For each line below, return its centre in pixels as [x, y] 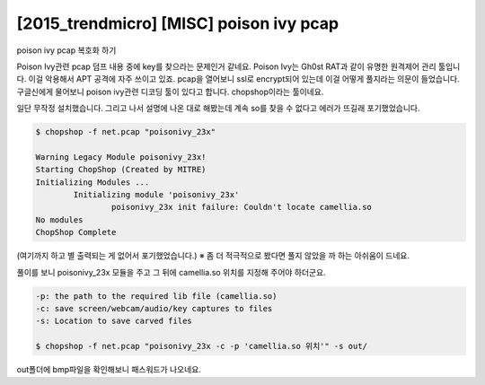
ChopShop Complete [76, 232]
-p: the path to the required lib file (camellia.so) [156, 296]
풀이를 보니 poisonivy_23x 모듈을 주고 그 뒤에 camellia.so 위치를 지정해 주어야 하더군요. [172, 272]
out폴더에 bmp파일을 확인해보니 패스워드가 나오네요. [109, 370]
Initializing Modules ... [93, 182]
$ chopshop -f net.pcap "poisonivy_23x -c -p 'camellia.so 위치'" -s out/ [202, 346]
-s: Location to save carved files [114, 321]
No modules [59, 219]
